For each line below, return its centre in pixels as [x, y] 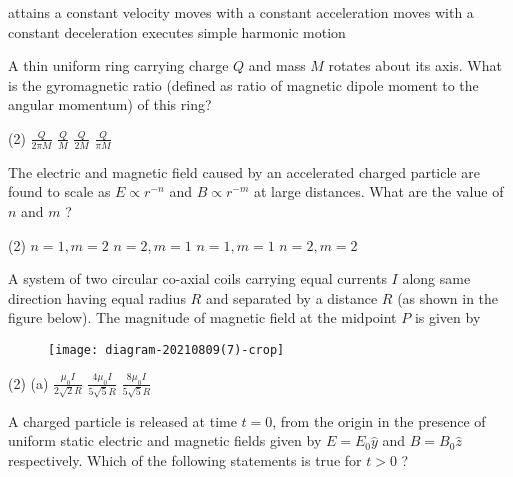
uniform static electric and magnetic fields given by [165, 440]
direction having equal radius [97, 297]
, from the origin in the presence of [379, 420]
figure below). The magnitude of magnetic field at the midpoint [202, 317]
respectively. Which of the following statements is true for [185, 459]
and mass [277, 65]
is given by [447, 317]
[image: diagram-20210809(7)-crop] [166, 349]
